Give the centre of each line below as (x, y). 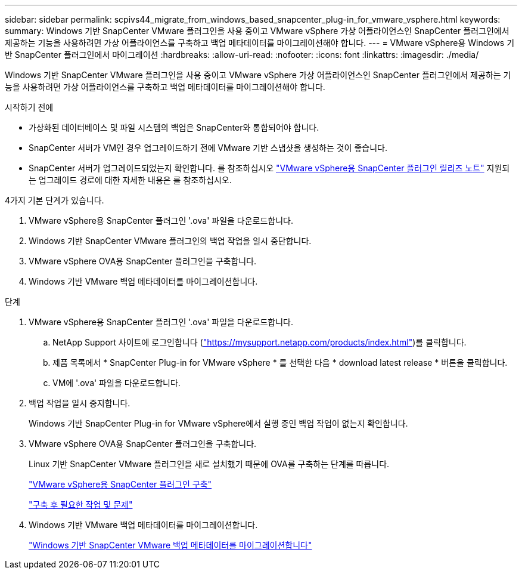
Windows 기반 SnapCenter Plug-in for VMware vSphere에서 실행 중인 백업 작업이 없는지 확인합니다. (218, 423)
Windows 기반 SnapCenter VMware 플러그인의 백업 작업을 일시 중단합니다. (170, 241)
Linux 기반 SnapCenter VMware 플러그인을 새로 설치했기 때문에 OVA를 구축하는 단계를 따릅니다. (209, 464)
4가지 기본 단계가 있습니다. (55, 200)
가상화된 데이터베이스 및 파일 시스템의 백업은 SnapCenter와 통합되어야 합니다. (174, 127)
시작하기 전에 (29, 107)
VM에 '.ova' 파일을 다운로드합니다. (116, 383)
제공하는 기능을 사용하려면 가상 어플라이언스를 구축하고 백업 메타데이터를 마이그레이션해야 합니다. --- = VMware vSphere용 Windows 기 (260, 43)
